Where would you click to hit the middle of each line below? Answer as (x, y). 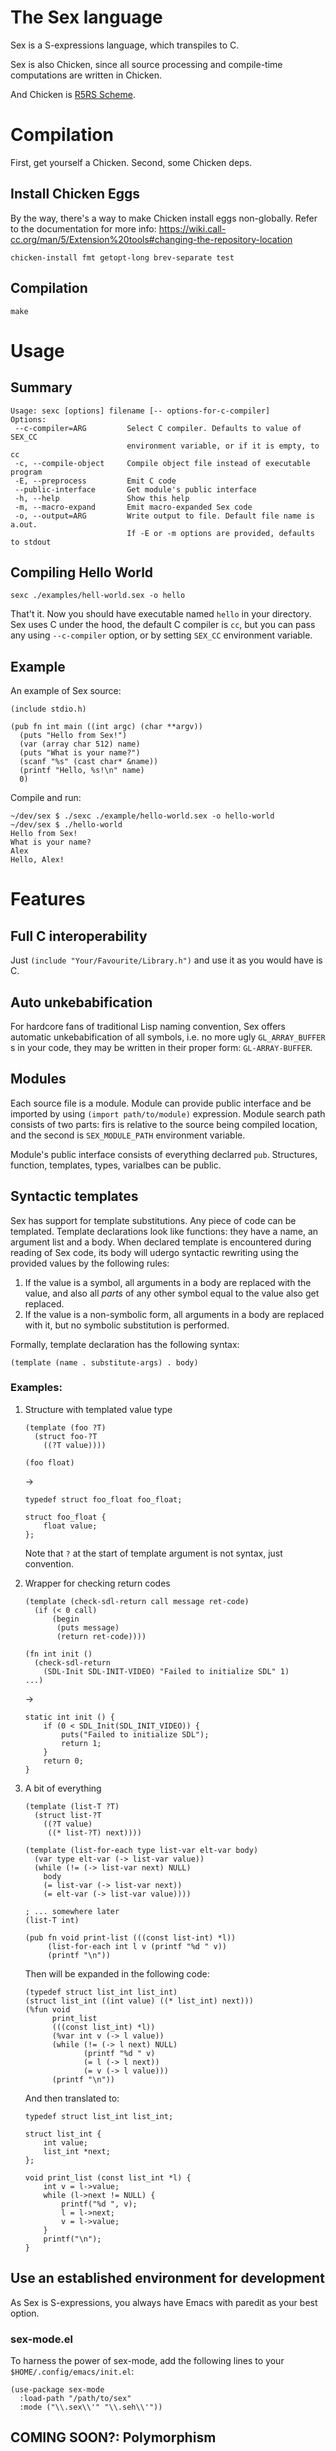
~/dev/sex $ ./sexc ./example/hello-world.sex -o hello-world (142, 816)
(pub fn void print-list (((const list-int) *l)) (130, 1937)
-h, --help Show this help (102, 498)
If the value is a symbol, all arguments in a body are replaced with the (168, 1282)
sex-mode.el (42, 2339)
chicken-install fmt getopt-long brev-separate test (122, 257)
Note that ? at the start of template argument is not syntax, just (153, 1553)
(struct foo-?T (66, 1436)
